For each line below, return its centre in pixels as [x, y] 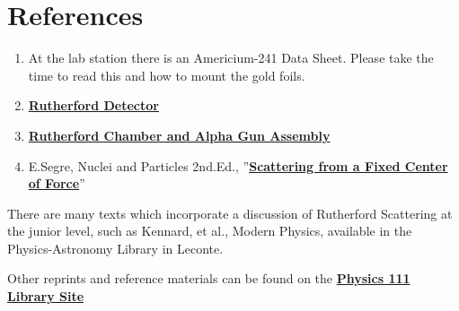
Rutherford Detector [93, 105]
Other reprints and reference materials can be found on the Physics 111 [209, 278]
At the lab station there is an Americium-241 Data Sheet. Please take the [231, 58]
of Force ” [57, 183]
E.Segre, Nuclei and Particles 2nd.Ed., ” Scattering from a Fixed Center [238, 165]
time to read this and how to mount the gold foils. [167, 75]
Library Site [46, 296]
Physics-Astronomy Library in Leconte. [115, 248]
